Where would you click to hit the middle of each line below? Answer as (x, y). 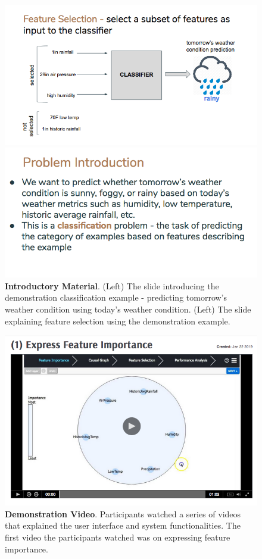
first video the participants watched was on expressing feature (118, 537)
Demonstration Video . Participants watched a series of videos (123, 513)
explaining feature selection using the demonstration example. (118, 321)
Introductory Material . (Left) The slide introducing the (112, 285)
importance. (26, 549)
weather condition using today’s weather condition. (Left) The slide (128, 309)
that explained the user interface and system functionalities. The (123, 525)
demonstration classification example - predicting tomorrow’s (116, 297)
